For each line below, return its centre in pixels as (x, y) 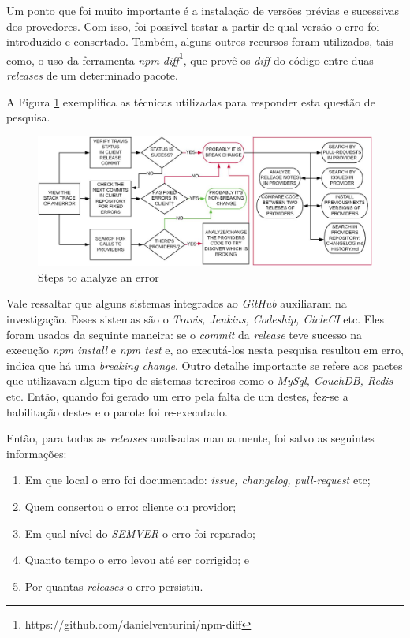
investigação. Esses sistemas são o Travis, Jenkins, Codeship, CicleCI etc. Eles (195, 318)
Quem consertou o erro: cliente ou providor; (130, 506)
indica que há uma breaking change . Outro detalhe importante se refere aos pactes (205, 365)
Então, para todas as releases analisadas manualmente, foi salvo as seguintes (190, 438)
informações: (37, 453)
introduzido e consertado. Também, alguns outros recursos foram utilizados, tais (200, 41)
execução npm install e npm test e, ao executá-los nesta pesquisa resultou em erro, (205, 350)
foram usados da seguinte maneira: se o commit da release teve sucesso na (184, 334)
